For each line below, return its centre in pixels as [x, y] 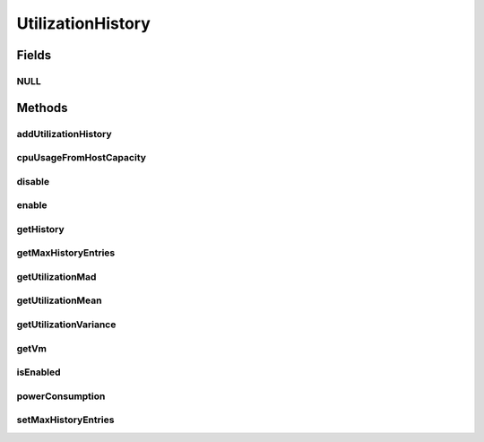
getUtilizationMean [59, 300]
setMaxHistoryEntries [65, 420]
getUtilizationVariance [66, 325]
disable [33, 181]
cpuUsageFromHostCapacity [82, 158]
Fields [34, 55]
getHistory [40, 229]
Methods [42, 108]
